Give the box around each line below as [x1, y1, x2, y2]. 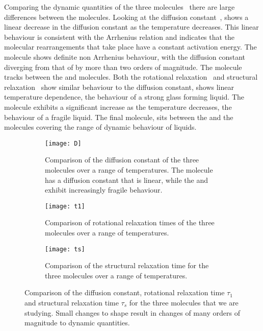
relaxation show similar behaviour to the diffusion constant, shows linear [4, 81, 234, 92]
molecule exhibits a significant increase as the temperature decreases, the [4, 101, 232, 112]
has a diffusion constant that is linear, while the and [45, 174, 208, 185]
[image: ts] [45, 245, 85, 253]
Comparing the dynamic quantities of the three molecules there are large [4, 2, 235, 12]
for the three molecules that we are [129, 297, 239, 308]
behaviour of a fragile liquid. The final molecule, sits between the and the [4, 111, 233, 122]
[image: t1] [45, 202, 85, 210]
